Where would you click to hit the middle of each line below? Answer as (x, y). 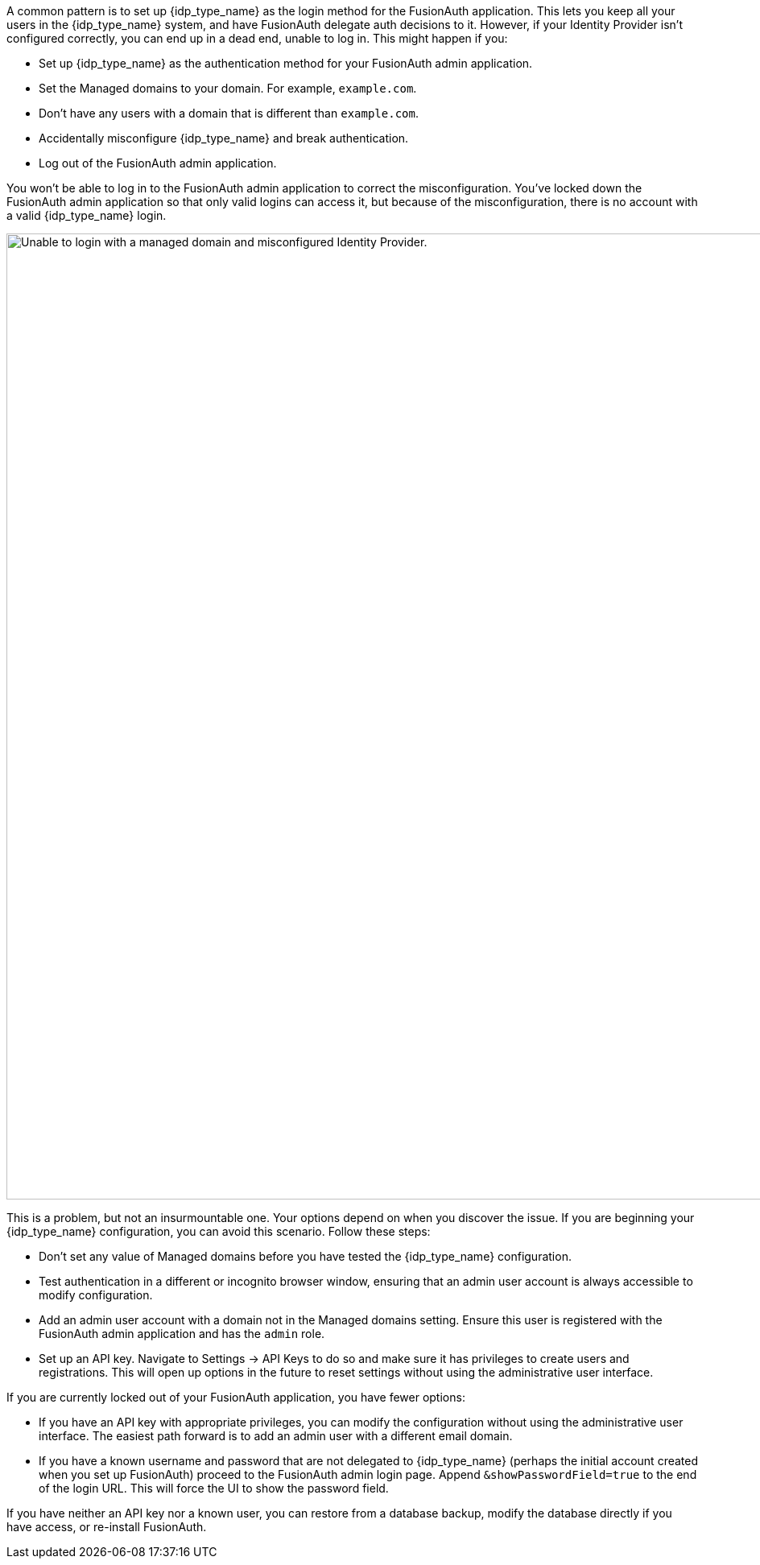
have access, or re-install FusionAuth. (107, 1527)
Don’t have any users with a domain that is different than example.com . (229, 113)
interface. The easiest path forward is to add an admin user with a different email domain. (276, 1436)
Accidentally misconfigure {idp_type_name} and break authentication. (224, 138)
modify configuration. (96, 1295)
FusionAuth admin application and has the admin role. (182, 1334)
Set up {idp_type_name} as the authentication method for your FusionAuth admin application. (286, 63)
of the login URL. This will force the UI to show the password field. (214, 1488)
